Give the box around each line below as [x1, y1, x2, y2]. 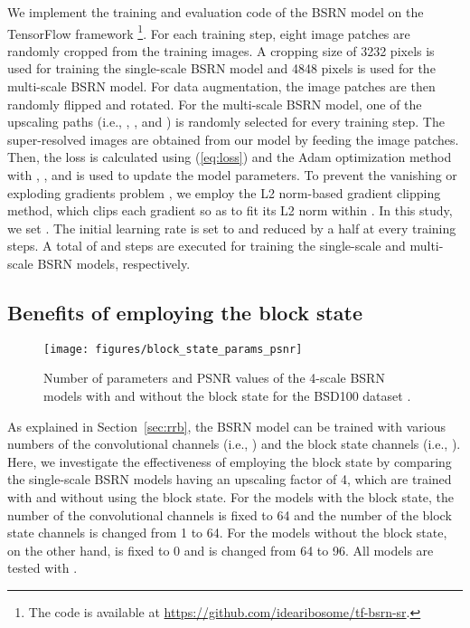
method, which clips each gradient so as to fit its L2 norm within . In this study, [7, 201, 453, 220]
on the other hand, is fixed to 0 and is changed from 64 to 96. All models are [7, 540, 434, 559]
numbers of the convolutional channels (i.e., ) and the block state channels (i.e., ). [7, 434, 461, 453]
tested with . [7, 558, 78, 577]
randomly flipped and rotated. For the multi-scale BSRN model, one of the [7, 94, 422, 113]
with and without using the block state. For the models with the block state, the [7, 487, 455, 506]
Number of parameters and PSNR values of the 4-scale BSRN [43, 368, 385, 387]
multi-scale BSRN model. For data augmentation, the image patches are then [7, 77, 436, 96]
